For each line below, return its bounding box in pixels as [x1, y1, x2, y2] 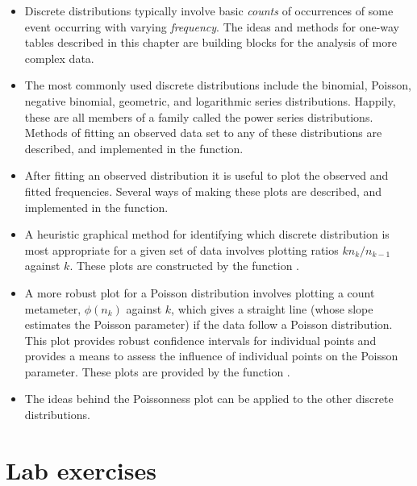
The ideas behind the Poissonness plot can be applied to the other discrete [24, 390, 394, 407]
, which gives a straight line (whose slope [171, 300, 373, 317]
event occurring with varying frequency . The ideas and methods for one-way [24, 18, 400, 35]
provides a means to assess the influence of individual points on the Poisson [24, 347, 398, 364]
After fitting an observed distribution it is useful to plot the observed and [24, 167, 389, 184]
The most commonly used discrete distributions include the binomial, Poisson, [24, 77, 411, 93]
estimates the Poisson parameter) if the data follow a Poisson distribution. [24, 316, 393, 333]
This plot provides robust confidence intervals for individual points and [24, 331, 377, 348]
